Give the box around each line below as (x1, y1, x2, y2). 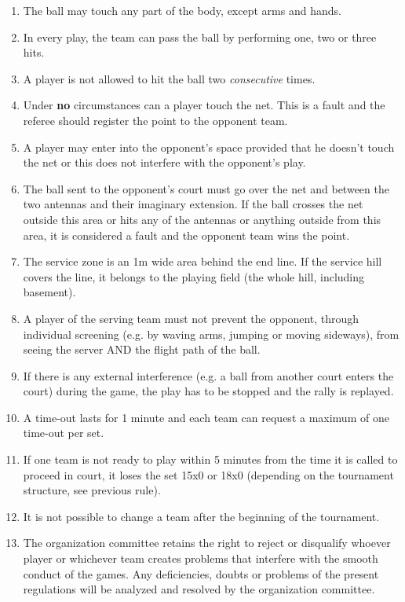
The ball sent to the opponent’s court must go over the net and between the (23, 180, 389, 196)
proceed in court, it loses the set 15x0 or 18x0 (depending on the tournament (23, 466, 394, 483)
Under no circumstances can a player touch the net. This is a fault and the (23, 97, 385, 113)
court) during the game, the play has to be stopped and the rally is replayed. (23, 383, 394, 399)
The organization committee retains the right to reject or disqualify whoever (23, 534, 391, 551)
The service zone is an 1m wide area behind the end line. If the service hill (23, 253, 382, 270)
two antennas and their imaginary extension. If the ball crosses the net (23, 196, 363, 212)
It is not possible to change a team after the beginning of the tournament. (23, 508, 380, 524)
